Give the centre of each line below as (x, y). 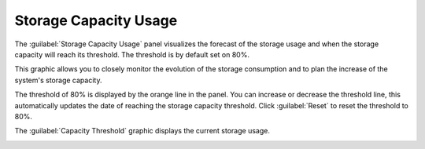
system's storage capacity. (58, 80)
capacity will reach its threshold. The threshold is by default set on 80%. (132, 54)
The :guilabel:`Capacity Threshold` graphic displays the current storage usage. (142, 131)
